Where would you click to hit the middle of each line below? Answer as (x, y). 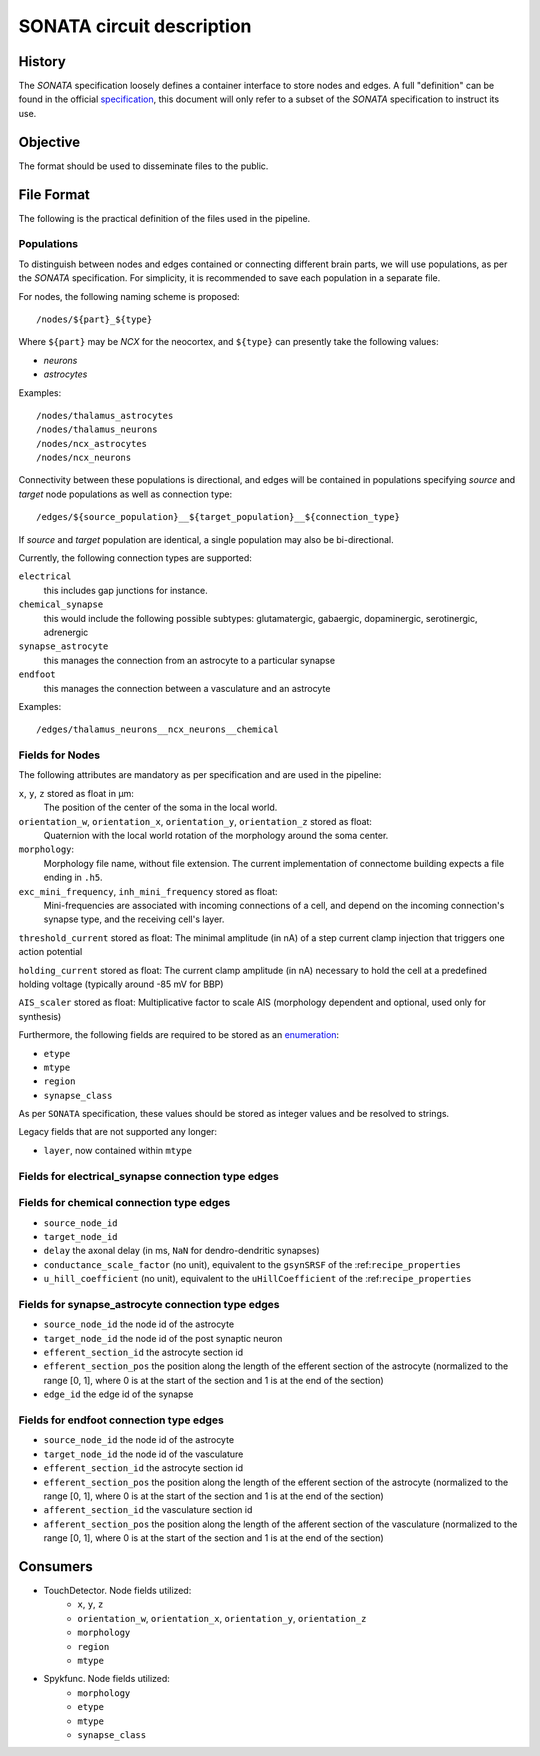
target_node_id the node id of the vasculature (143, 1454)
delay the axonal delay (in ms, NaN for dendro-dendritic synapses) (181, 1251)
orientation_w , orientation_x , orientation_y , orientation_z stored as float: (195, 821)
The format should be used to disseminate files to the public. (143, 166)
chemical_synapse (61, 604)
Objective (49, 141)
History (42, 61)
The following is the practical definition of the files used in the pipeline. (164, 218)
